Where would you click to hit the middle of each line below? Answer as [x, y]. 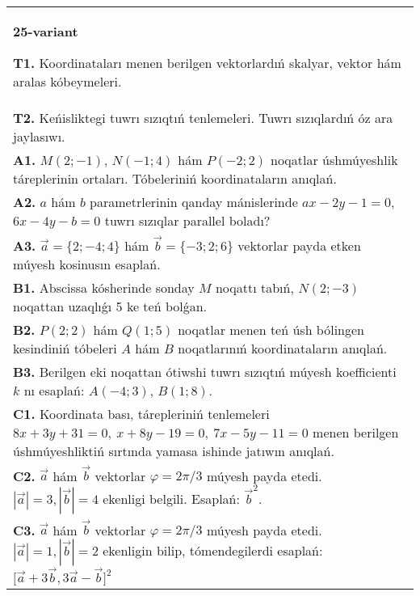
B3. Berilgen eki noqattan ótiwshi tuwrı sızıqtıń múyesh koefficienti [205, 371]
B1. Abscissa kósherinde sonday [104, 287]
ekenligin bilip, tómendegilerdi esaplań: [213, 551]
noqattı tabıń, [254, 287]
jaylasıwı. [39, 136]
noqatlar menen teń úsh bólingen [271, 329]
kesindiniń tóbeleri [65, 348]
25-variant [46, 31]
